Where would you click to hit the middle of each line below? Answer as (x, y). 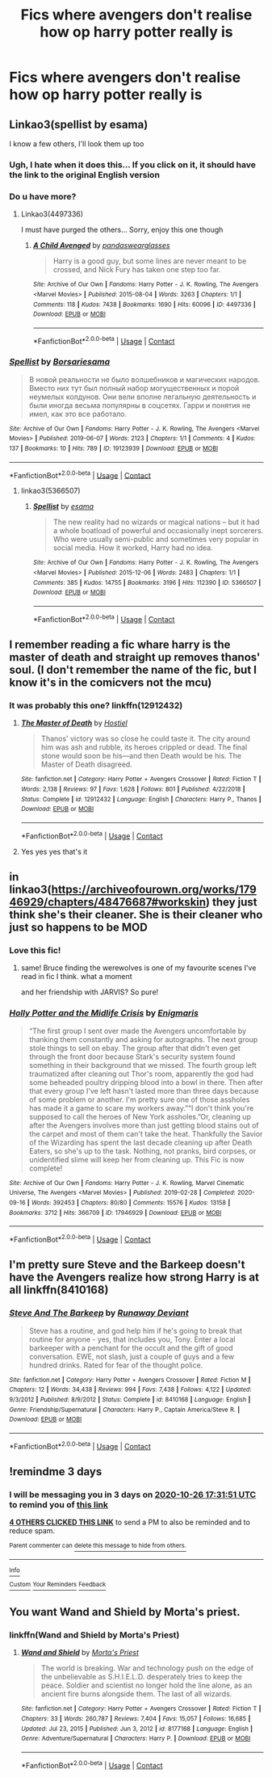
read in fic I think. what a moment (76, 977)
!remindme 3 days (56, 1471)
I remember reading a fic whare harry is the (120, 645)
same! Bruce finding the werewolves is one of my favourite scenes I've (138, 968)
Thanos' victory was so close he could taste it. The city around (146, 739)
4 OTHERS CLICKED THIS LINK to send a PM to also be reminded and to (130, 1522)
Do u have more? (43, 196)
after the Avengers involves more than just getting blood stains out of (144, 1125)
